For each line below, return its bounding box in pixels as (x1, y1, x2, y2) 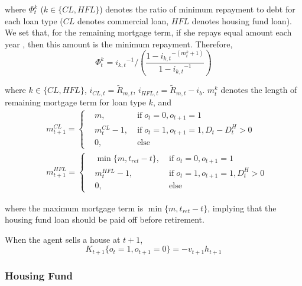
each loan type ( (5, 14, 63, 27)
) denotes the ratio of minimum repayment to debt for (99, 3, 295, 15)
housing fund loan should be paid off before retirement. (5, 213, 204, 226)
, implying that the (207, 201, 277, 214)
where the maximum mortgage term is (5, 201, 144, 214)
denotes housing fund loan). (191, 14, 292, 27)
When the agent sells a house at (5, 233, 121, 245)
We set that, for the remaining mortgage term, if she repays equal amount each (5, 26, 292, 38)
